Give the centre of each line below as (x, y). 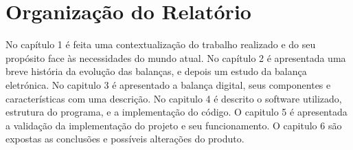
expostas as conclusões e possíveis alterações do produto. (125, 139)
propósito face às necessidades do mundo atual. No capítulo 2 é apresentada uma (176, 57)
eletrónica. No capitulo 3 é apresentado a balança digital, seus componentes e (168, 84)
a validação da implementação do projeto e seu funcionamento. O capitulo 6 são (174, 125)
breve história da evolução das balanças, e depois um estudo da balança (156, 71)
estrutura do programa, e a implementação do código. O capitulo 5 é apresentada (176, 112)
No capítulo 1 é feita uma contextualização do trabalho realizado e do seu (161, 44)
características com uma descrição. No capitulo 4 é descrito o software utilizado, (174, 98)
